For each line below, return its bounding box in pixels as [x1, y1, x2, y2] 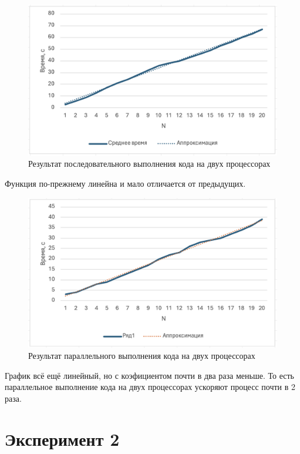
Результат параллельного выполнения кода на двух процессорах [28, 349, 255, 362]
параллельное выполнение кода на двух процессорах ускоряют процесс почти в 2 [5, 381, 295, 393]
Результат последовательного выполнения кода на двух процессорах [28, 157, 271, 170]
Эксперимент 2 [5, 426, 120, 450]
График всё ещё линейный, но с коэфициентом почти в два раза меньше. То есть [5, 369, 294, 381]
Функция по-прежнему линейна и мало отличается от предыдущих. [5, 177, 246, 189]
